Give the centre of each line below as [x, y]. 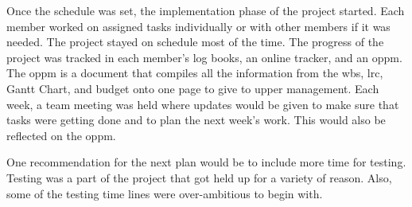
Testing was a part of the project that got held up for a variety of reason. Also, [199, 177]
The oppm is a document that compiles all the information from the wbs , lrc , [195, 73]
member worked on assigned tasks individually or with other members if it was [198, 26]
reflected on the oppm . [61, 135]
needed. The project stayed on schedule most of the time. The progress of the [195, 42]
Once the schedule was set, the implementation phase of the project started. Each [206, 10]
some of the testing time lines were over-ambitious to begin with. [165, 193]
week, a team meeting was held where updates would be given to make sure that [203, 104]
